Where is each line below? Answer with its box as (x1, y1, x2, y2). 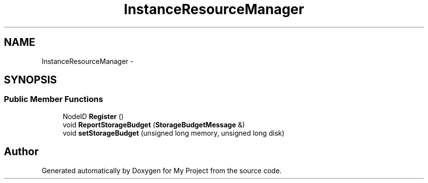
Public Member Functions (4, 94, 103, 104)
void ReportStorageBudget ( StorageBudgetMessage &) (63, 120, 245, 129)
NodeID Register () (63, 112, 124, 121)
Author (4, 145, 39, 158)
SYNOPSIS (4, 74, 57, 86)
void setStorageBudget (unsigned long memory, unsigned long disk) (63, 128, 285, 137)
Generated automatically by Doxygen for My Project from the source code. (42, 166, 282, 175)
